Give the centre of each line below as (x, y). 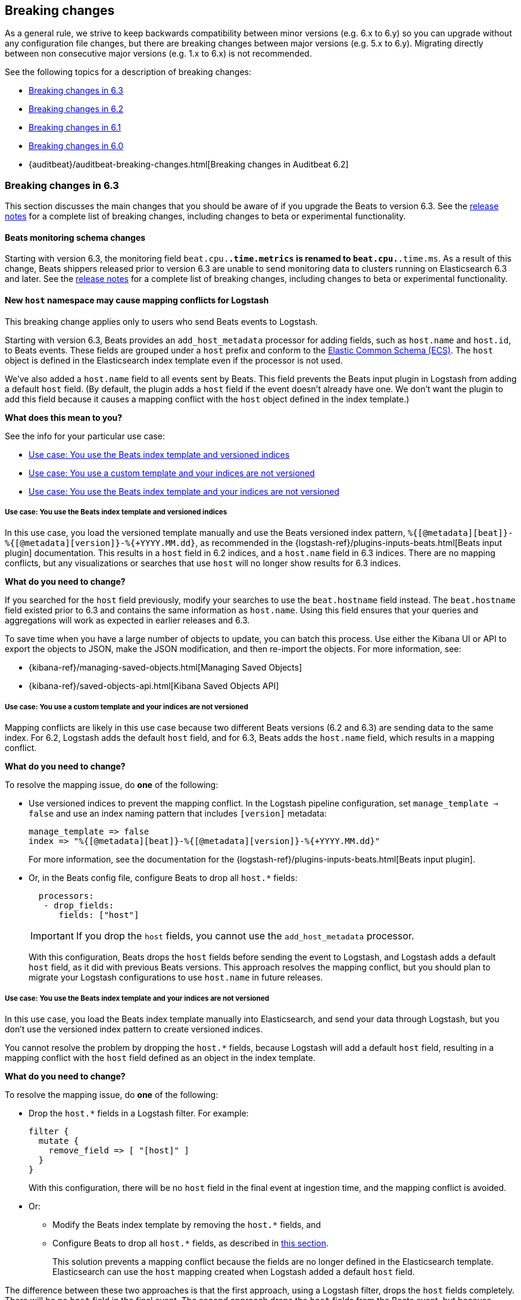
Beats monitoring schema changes (75, 237)
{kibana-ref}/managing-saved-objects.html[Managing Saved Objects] (166, 668)
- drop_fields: (79, 906)
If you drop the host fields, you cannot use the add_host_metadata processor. (245, 936)
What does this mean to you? (64, 417)
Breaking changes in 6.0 (76, 146)
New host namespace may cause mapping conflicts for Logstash (137, 300)
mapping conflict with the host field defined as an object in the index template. (160, 1057)
